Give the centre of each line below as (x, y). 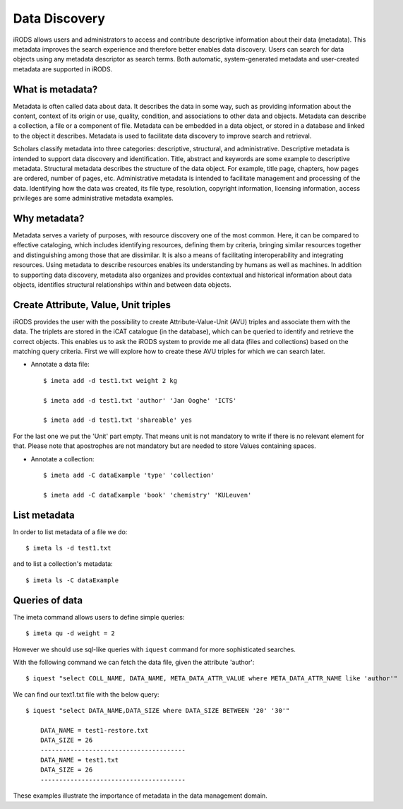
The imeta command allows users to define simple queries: (99, 617)
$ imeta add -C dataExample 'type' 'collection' (129, 475)
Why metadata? (49, 218)
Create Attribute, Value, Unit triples (92, 305)
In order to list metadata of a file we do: (70, 532)
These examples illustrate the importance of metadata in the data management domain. (140, 796)
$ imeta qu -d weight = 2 (71, 633)
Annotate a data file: (60, 365)
